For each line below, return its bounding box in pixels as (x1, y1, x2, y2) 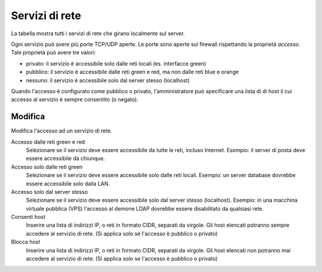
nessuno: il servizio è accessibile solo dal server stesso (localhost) (26, 76, 190, 84)
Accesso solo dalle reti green (11, 163, 83, 170)
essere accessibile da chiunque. (26, 155, 106, 162)
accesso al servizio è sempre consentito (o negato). (11, 96, 138, 103)
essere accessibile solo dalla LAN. (26, 180, 110, 187)
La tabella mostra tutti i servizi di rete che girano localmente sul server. (11, 30, 185, 37)
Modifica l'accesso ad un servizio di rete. (11, 127, 113, 134)
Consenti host (11, 214, 46, 221)
